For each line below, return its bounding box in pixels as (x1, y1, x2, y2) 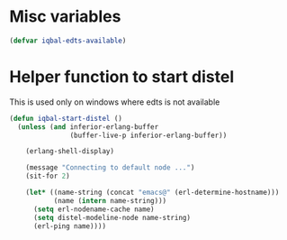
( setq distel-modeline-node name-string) (32, 213, 192, 222)
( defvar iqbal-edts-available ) (9, 36, 127, 45)
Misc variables (9, 6, 121, 27)
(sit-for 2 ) (25, 171, 70, 181)
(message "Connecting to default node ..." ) (25, 163, 195, 172)
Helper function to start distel (9, 67, 235, 87)
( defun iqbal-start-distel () (9, 114, 123, 123)
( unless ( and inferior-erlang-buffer (17, 122, 159, 132)
